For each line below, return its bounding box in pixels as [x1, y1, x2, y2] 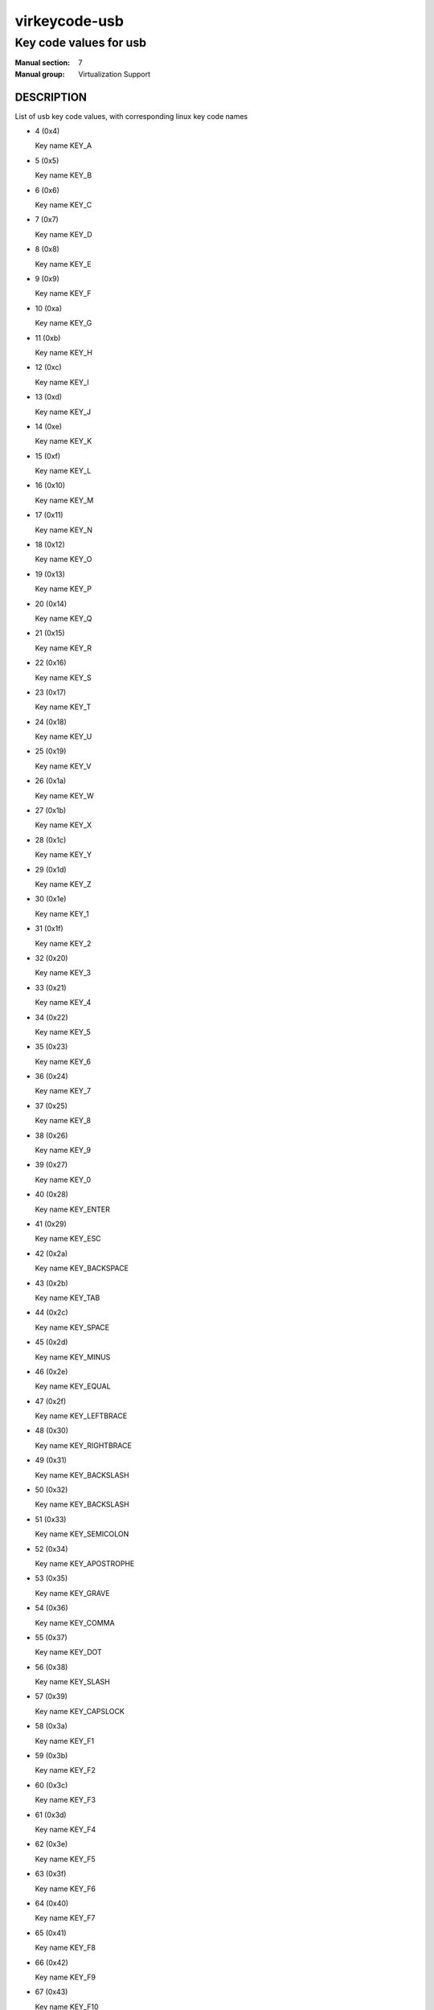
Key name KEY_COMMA [35, 1618, 116, 1627]
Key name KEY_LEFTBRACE [35, 1411, 128, 1421]
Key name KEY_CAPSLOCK [35, 1706, 125, 1716]
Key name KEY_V [35, 761, 92, 771]
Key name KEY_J [35, 407, 92, 416]
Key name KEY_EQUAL [35, 1381, 112, 1391]
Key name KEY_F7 [35, 1914, 96, 1923]
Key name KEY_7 [35, 1086, 92, 1096]
